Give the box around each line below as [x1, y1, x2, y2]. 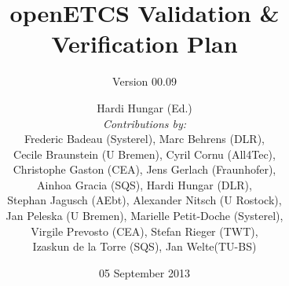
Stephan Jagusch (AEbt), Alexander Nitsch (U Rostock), [7, 192, 282, 208]
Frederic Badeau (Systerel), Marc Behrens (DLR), [24, 130, 265, 147]
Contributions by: [102, 115, 187, 131]
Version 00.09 [112, 73, 177, 90]
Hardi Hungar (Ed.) [97, 99, 192, 115]
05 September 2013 [99, 264, 190, 280]
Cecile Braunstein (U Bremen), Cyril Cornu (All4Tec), [13, 145, 276, 162]
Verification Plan [51, 27, 238, 60]
